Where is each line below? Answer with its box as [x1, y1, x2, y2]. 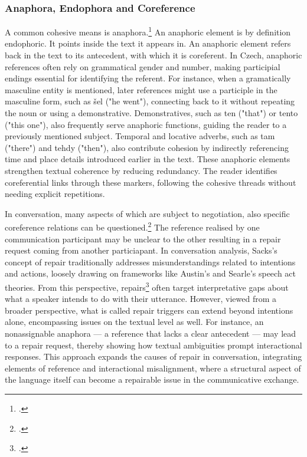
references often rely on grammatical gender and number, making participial [5, 60, 280, 73]
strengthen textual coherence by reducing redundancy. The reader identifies [5, 165, 277, 176]
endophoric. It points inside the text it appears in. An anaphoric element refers [5, 37, 291, 50]
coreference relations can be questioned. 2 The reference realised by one [5, 219, 260, 234]
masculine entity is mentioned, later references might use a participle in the [5, 83, 277, 96]
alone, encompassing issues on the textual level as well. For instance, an [5, 315, 264, 328]
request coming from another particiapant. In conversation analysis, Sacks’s [5, 244, 277, 257]
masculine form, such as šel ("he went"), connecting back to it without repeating [5, 95, 295, 107]
